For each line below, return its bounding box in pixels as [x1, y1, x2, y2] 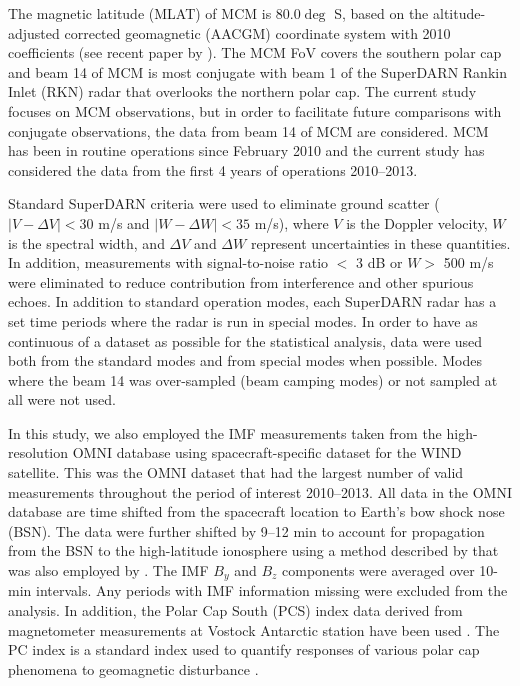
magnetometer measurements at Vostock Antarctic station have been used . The [8, 619, 500, 640]
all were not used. [8, 389, 116, 410]
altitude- [432, 3, 486, 23]
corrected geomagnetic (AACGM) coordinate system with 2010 [64, 22, 451, 43]
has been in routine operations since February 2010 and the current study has [8, 140, 485, 161]
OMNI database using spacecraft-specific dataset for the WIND [72, 442, 462, 463]
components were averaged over [282, 560, 475, 581]
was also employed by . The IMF [8, 560, 209, 581]
